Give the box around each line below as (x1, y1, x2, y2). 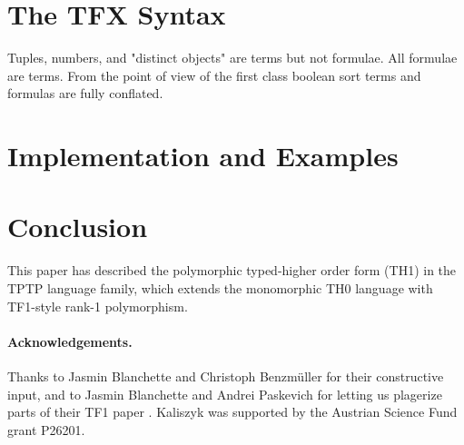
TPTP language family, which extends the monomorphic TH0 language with (7, 279, 433, 297)
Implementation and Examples (7, 137, 399, 174)
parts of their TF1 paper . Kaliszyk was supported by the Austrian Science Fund (7, 402, 458, 421)
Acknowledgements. (7, 331, 133, 351)
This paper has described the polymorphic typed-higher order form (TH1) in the (7, 261, 457, 280)
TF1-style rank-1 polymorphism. (7, 296, 188, 315)
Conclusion (7, 208, 148, 245)
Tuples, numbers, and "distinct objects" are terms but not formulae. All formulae (7, 48, 458, 67)
